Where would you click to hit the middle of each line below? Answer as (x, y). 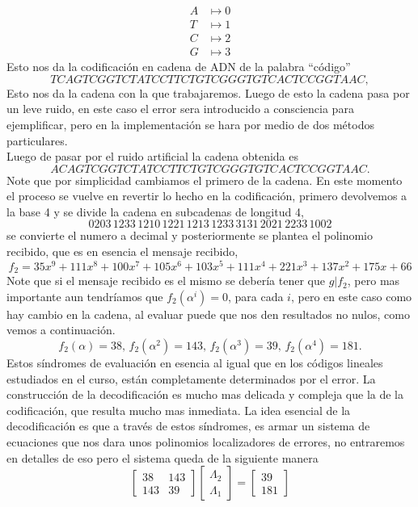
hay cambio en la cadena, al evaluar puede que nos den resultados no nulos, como (208, 314)
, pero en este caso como (351, 296)
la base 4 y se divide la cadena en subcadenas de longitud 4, (155, 211)
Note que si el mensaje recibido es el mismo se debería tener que (166, 281)
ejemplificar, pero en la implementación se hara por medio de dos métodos (190, 124)
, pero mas (374, 281)
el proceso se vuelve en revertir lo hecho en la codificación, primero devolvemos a (207, 196)
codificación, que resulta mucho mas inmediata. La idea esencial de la (179, 410)
